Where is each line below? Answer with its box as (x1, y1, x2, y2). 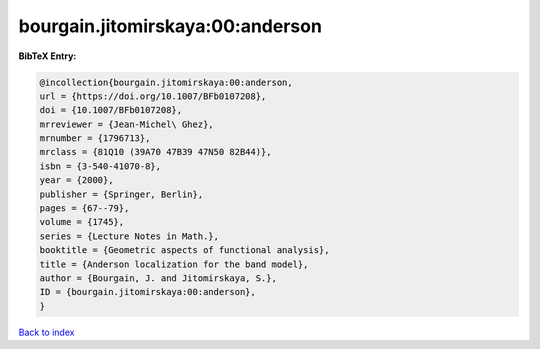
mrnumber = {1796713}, (39, 133, 151, 144)
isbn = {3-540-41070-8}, (39, 160, 162, 172)
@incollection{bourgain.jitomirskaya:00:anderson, (39, 76, 294, 88)
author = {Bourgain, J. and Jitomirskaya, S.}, (39, 273, 277, 284)
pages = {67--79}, (39, 203, 130, 214)
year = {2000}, (39, 175, 114, 186)
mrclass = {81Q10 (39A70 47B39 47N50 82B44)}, (39, 146, 272, 158)
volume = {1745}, (39, 216, 125, 228)
